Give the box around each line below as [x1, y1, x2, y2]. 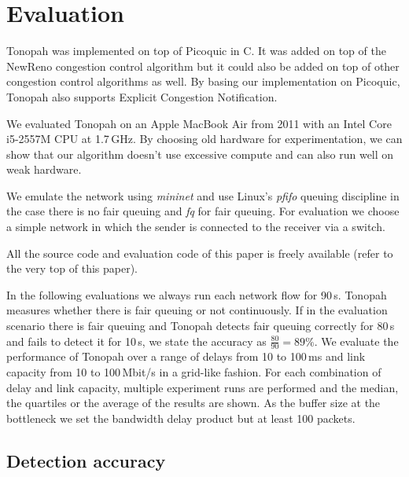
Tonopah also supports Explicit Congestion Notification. [6, 88, 278, 105]
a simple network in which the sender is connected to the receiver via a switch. [6, 218, 385, 235]
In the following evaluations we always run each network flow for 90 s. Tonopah [6, 286, 387, 303]
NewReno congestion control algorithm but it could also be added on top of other [6, 57, 400, 74]
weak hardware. [6, 161, 82, 178]
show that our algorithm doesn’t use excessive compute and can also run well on [6, 145, 394, 162]
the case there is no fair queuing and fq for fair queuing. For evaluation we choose [6, 203, 400, 219]
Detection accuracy [6, 448, 166, 472]
